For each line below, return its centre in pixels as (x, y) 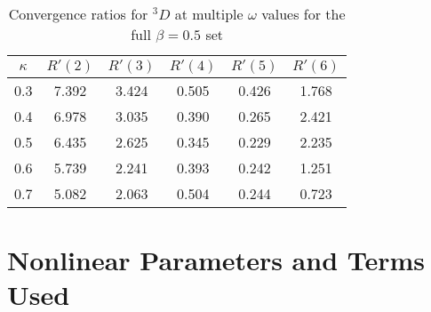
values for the (303, 14)
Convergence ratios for (78, 14)
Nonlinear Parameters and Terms (216, 260)
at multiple (209, 14)
